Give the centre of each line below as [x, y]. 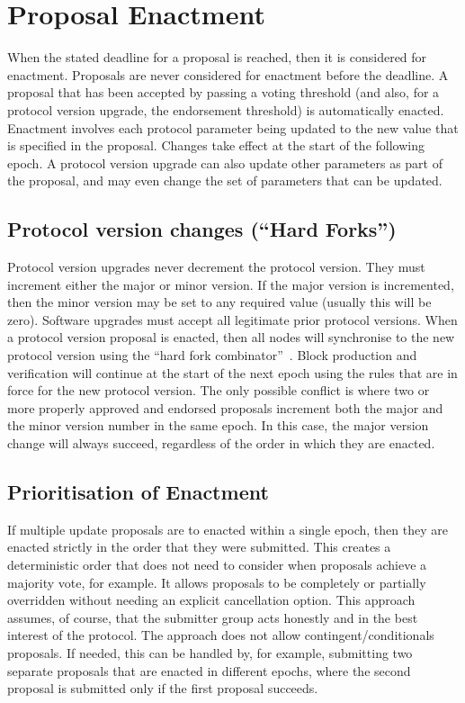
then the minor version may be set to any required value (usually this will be [219, 302]
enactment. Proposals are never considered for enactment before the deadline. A [228, 74]
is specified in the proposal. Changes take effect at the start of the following [216, 145]
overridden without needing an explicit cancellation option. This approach [211, 600]
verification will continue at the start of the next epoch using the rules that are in [232, 372]
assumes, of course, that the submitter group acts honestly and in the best [213, 617]
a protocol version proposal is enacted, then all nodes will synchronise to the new [231, 337]
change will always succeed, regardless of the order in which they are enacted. [221, 443]
